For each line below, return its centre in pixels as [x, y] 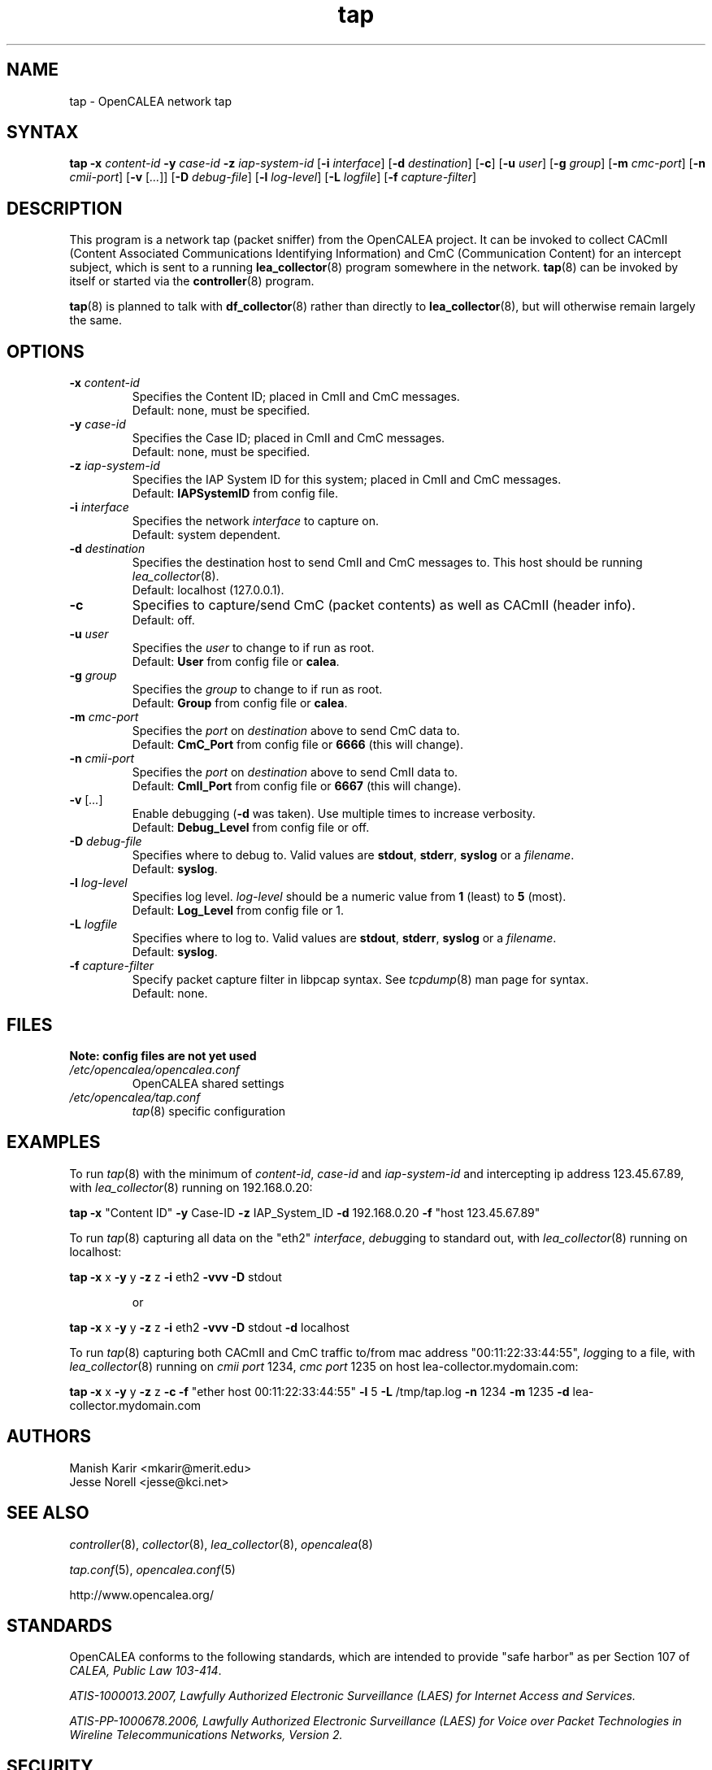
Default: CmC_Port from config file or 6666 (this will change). [297, 745]
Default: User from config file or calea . [236, 662]
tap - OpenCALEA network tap [151, 101]
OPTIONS [46, 351]
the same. [96, 320]
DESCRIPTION [65, 208]
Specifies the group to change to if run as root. [257, 689]
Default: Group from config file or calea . [240, 703]
